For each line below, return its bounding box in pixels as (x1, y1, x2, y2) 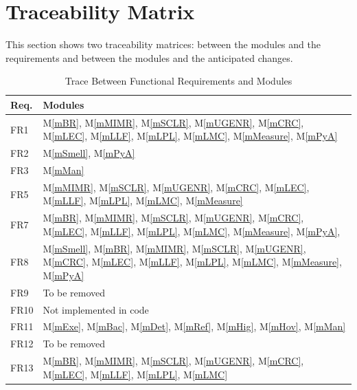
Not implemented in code (43, 302, 149, 316)
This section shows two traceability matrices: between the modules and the (5, 37, 321, 52)
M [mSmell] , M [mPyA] (43, 146, 135, 160)
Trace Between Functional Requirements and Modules (65, 74, 292, 88)
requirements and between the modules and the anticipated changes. (5, 50, 293, 65)
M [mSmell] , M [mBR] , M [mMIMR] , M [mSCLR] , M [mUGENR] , (43, 241, 306, 255)
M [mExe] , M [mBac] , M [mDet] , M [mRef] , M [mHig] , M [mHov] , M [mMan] (43, 319, 346, 334)
